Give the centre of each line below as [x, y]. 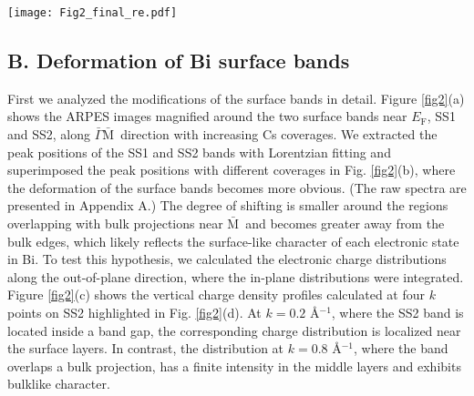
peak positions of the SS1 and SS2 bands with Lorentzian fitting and [199, 152]
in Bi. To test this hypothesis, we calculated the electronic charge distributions [227, 259]
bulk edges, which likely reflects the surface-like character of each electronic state [233, 241]
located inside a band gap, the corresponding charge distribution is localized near [234, 330]
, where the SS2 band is [397, 312]
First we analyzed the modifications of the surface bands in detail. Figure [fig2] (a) [236, 98]
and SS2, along [49, 134]
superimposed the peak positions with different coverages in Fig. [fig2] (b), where [232, 170]
